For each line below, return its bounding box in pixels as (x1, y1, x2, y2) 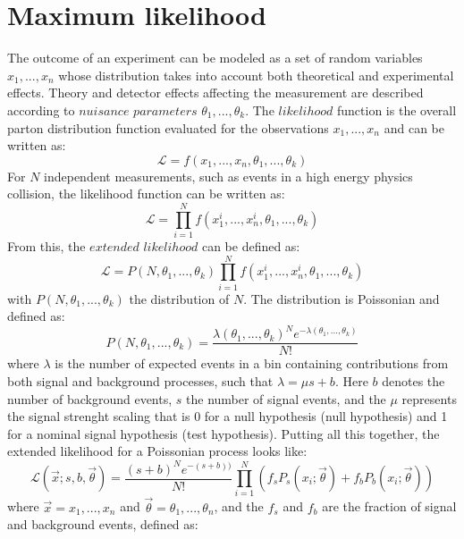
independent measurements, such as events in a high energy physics (44, 166, 413, 185)
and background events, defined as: (7, 515, 198, 534)
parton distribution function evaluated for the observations (7, 118, 329, 137)
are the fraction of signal (322, 497, 457, 516)
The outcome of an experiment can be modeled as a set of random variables (7, 48, 423, 67)
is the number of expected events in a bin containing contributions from (55, 354, 449, 373)
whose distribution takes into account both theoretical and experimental (58, 65, 454, 84)
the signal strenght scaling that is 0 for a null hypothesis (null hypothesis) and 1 (7, 407, 448, 425)
